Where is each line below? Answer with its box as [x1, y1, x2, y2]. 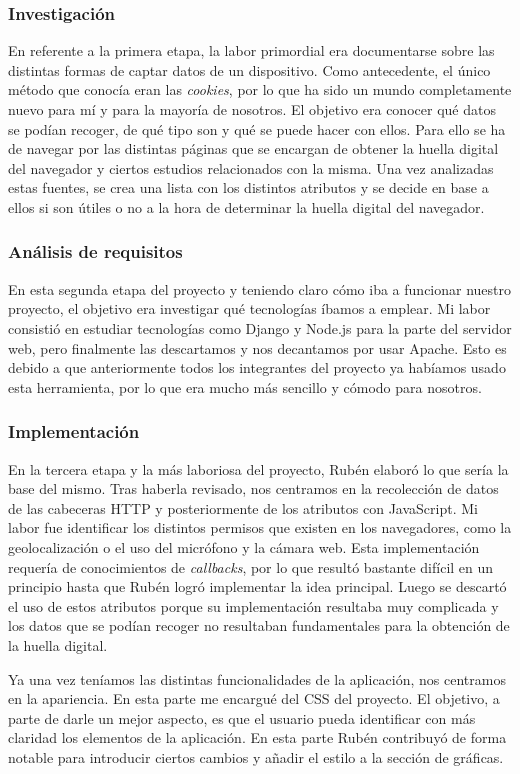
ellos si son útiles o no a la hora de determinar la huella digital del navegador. [8, 196, 485, 217]
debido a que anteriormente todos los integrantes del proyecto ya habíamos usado [8, 357, 506, 378]
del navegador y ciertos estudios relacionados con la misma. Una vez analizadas [8, 157, 494, 178]
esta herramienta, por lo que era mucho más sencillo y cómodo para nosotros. [8, 376, 482, 397]
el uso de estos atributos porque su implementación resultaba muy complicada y [8, 595, 499, 616]
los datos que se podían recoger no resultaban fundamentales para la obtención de [8, 615, 510, 636]
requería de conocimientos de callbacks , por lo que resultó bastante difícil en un [8, 556, 494, 577]
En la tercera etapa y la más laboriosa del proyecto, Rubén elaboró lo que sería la [8, 458, 509, 479]
